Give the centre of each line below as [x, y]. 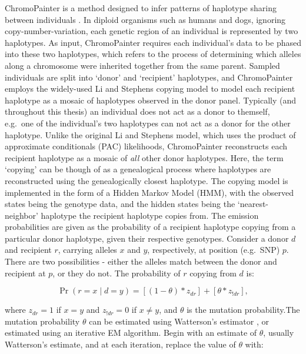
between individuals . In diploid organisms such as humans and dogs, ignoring [145, 19]
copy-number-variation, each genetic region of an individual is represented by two [152, 31]
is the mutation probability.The [243, 310]
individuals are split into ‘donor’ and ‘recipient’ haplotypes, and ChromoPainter [149, 77]
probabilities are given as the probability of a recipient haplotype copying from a [150, 227]
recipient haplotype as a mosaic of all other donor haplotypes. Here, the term [144, 157]
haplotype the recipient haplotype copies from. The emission [150, 215]
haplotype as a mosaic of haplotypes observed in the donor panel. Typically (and [151, 100]
